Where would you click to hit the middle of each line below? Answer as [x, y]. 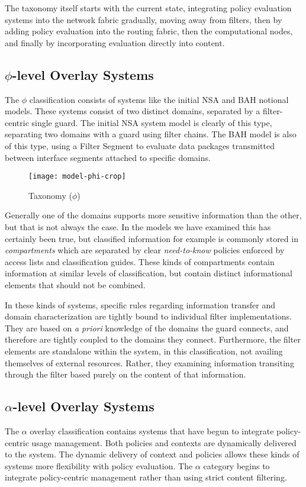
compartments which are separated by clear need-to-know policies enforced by [145, 250]
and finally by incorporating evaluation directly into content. [115, 42]
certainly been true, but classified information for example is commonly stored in [152, 238]
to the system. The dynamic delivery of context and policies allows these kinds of [152, 454]
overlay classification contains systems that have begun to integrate [152, 430]
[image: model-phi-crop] [77, 177]
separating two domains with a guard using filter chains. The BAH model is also [151, 134]
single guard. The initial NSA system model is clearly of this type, [152, 122]
